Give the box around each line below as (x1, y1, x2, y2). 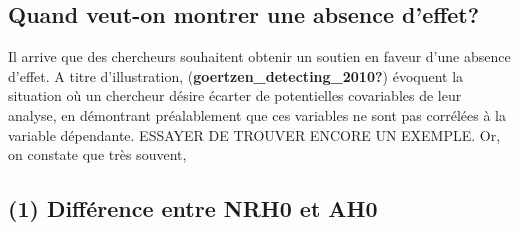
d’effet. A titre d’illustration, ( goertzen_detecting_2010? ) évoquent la (8, 65, 464, 86)
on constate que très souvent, (8, 144, 187, 165)
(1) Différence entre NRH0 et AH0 (8, 193, 378, 224)
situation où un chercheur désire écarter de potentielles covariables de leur (8, 85, 462, 106)
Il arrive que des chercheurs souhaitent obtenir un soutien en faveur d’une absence (8, 46, 511, 67)
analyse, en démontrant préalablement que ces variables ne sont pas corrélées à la (8, 104, 506, 125)
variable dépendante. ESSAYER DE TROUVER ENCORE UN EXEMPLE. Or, (8, 124, 501, 145)
